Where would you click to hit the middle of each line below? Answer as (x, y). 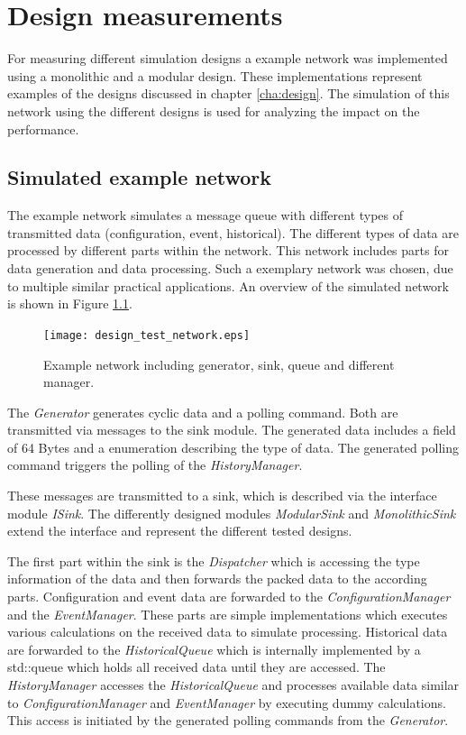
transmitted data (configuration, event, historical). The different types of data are (233, 232)
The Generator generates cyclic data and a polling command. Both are (203, 412)
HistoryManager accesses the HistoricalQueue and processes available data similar (233, 685)
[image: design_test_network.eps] (147, 335)
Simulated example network (139, 177)
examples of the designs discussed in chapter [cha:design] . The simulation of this (228, 93)
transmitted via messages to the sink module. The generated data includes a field (232, 430)
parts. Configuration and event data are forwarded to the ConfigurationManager (229, 597)
